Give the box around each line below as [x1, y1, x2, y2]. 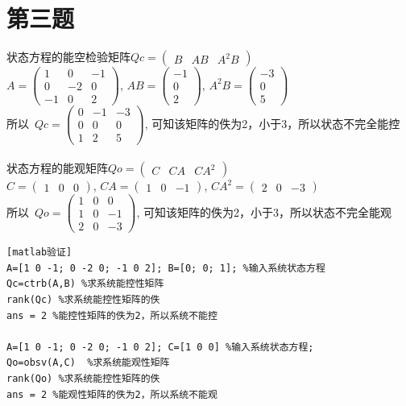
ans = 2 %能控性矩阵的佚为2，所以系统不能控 [6, 309, 217, 321]
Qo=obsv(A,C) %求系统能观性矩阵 [6, 357, 170, 369]
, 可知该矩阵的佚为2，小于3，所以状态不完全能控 [144, 114, 400, 131]
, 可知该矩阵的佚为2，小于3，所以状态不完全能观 [136, 203, 392, 220]
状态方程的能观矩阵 [6, 159, 108, 176]
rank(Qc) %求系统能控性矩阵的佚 [6, 293, 160, 305]
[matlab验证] [6, 246, 72, 259]
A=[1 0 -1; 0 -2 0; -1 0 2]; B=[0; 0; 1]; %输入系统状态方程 [6, 262, 325, 274]
